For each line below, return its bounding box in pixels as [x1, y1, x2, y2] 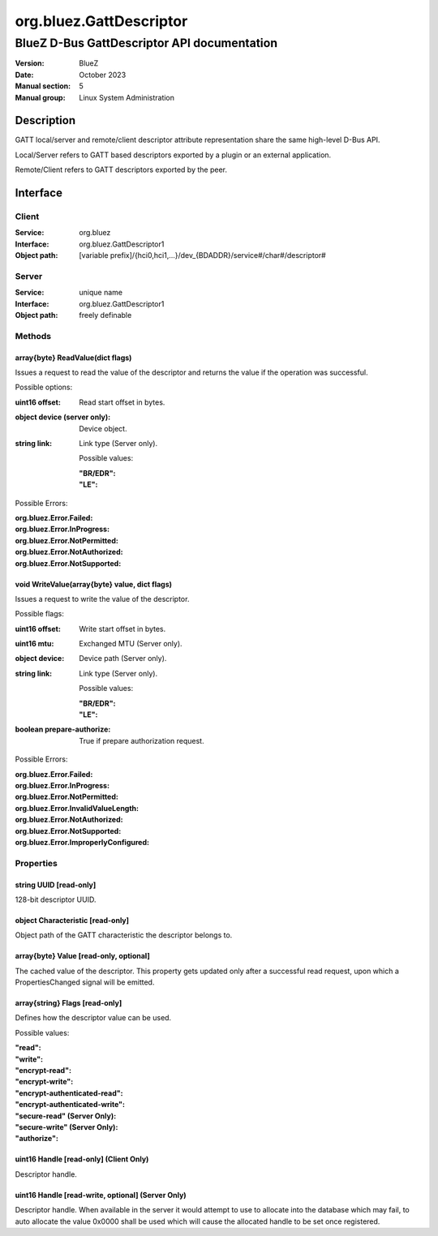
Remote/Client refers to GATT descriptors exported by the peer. [15, 165, 227, 174]
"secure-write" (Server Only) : [15, 1122, 118, 1131]
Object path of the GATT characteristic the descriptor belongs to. [15, 930, 233, 940]
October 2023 [79, 70, 127, 79]
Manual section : [15, 81, 71, 91]
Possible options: [15, 382, 73, 393]
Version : [15, 58, 45, 68]
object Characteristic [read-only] [15, 915, 130, 925]
